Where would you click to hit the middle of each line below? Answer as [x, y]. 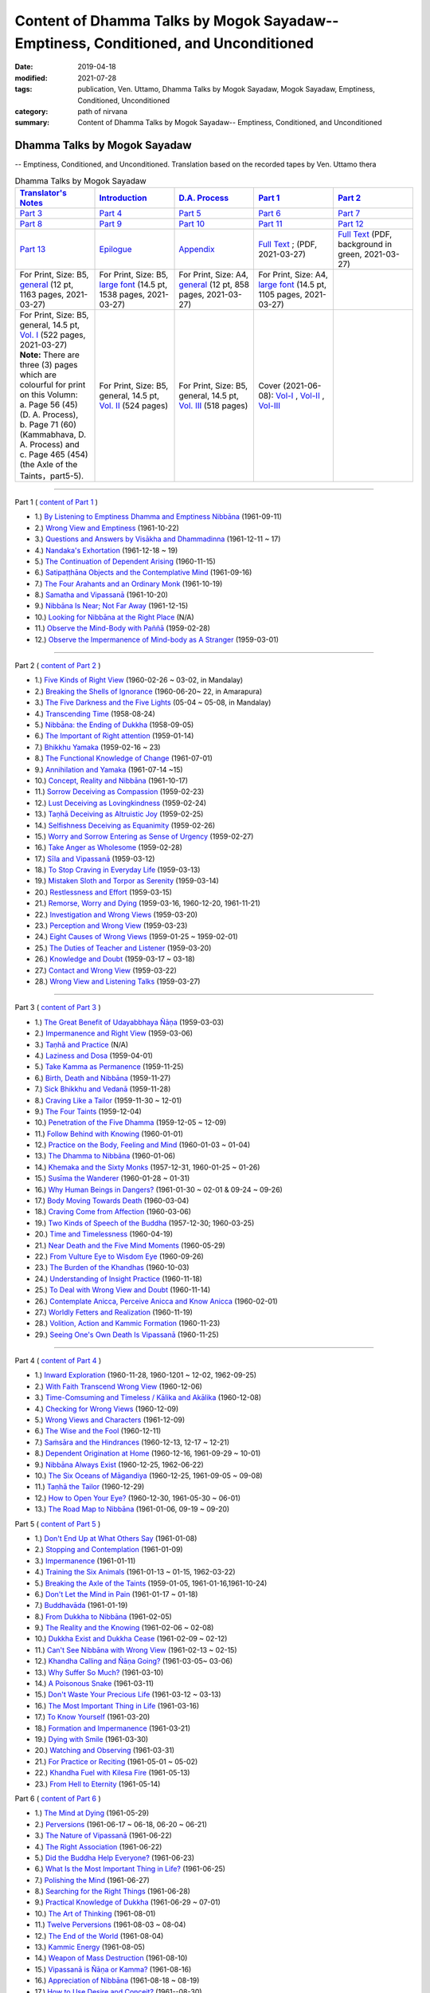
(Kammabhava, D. [53, 434]
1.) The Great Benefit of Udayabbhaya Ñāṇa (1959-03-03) [129, 1022]
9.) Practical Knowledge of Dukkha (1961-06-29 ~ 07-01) [127, 1902]
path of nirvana [102, 111]
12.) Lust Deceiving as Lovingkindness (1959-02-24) [121, 803]
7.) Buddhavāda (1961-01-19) [81, 1606]
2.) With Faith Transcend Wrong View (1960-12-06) [119, 1386]
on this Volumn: [49, 395]
